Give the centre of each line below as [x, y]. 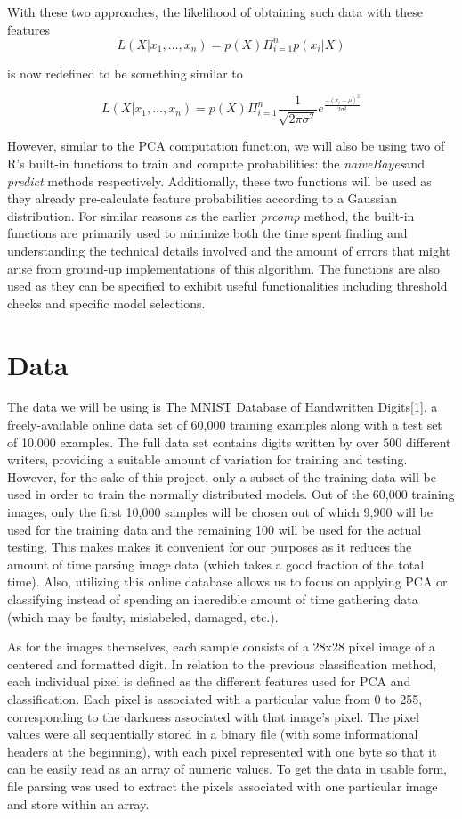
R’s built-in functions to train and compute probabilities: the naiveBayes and [216, 164]
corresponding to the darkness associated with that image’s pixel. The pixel [213, 716]
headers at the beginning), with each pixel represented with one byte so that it [222, 751]
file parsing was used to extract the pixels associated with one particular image [223, 786]
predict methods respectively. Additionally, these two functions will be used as [219, 180]
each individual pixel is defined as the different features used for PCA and [209, 681]
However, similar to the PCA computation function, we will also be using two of [226, 146]
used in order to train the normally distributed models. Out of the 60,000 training [231, 494]
